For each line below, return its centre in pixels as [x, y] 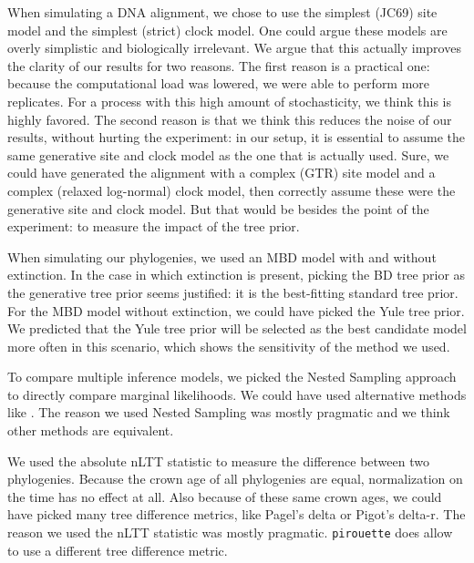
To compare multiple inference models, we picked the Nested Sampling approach [232, 377]
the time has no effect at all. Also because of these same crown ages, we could [225, 496]
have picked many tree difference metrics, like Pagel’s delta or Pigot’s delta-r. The [237, 514]
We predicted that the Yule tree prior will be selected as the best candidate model [237, 328]
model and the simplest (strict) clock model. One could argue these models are [227, 30]
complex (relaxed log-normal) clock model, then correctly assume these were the [232, 190]
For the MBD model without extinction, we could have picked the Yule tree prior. [236, 310]
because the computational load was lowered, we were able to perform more [219, 83]
